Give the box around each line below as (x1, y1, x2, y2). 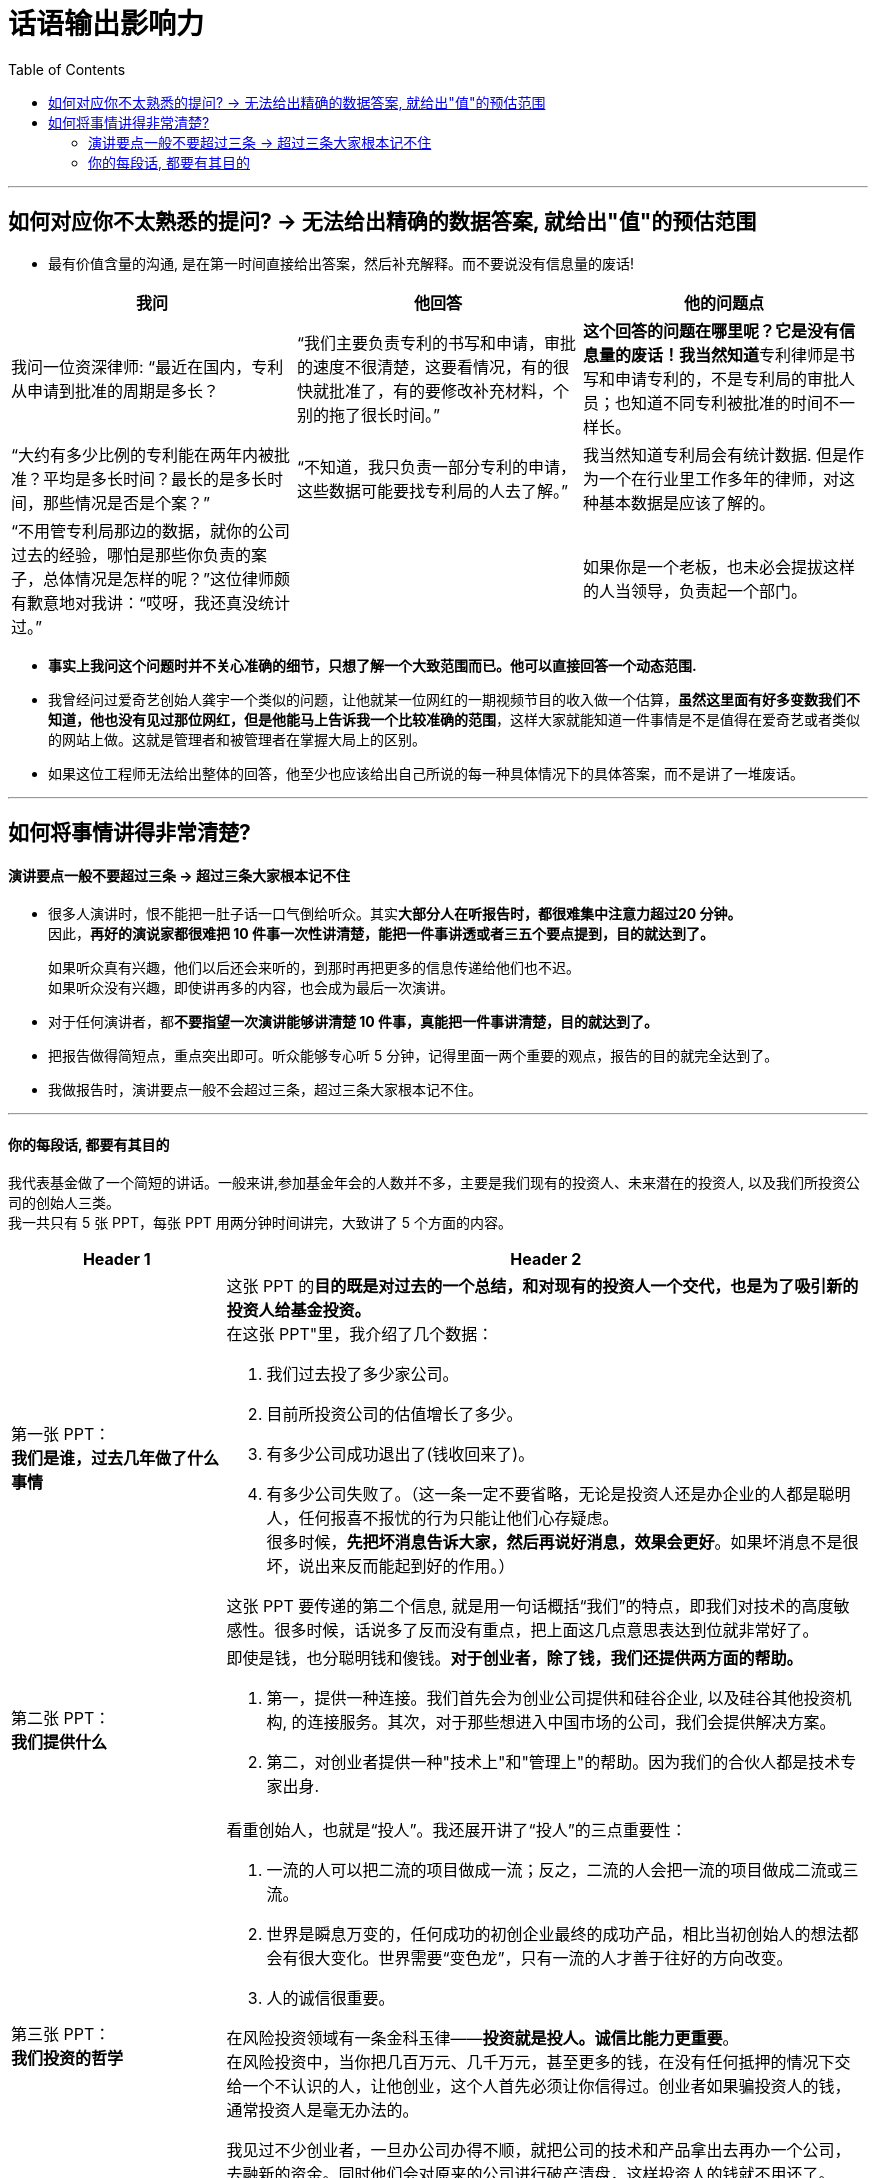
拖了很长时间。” (328, 404, 441, 425)
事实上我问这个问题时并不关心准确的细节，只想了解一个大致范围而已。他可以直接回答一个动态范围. (48, 656, 697, 674)
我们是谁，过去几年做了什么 (11, 1448, 220, 1469)
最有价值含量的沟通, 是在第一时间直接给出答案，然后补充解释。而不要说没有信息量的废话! (48, 254, 634, 272)
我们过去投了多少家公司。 (266, 1364, 459, 1385)
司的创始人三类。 (8, 1194, 120, 1212)
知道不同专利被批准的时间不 (630, 392, 839, 413)
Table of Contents (8, 60, 126, 78)
